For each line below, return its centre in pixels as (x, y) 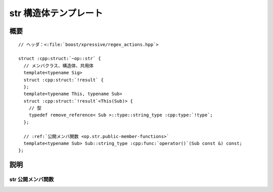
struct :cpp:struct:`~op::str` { (60, 59)
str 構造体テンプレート (56, 13)
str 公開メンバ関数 (32, 179)
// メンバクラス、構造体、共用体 (58, 65)
